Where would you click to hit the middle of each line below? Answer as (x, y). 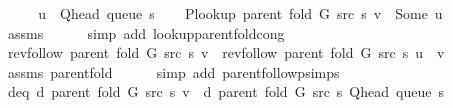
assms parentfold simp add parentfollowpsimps (173, 71)
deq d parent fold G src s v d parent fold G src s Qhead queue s (225, 91)
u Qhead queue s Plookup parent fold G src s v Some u (240, 13)
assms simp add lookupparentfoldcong (146, 32)
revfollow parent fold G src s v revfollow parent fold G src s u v (226, 52)
